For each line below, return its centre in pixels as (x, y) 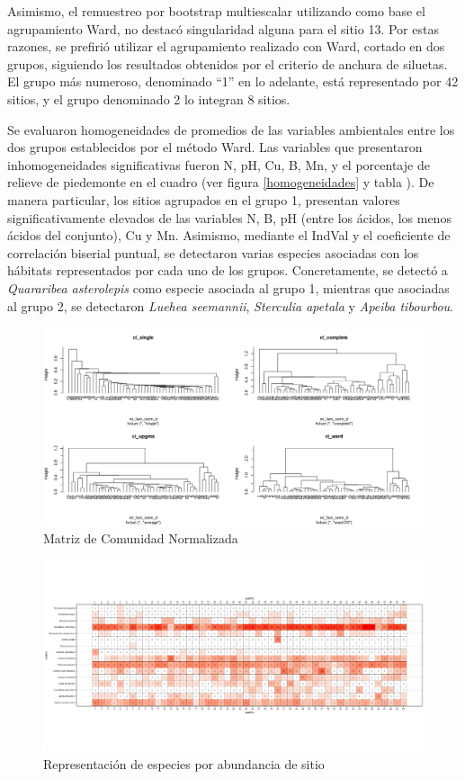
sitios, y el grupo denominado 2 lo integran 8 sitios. (149, 98)
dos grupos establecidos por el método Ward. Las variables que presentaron (215, 147)
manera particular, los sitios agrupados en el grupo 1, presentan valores (204, 199)
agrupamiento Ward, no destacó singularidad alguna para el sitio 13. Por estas (223, 28)
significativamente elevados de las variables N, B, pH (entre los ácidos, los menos (229, 217)
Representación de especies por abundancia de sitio (184, 763)
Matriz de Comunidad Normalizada (141, 537)
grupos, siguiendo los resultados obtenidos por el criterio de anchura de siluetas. (228, 63)
